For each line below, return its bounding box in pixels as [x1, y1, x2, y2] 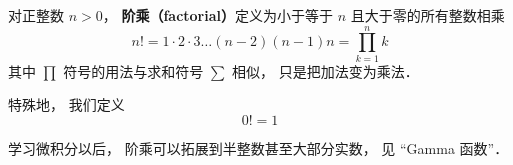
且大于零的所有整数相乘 [350, 5, 505, 25]
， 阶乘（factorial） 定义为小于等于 [102, 5, 334, 25]
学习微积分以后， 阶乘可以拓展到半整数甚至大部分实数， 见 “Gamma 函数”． [8, 137, 509, 158]
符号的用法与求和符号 [63, 60, 204, 81]
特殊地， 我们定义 [8, 94, 125, 115]
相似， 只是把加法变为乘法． [231, 60, 419, 81]
